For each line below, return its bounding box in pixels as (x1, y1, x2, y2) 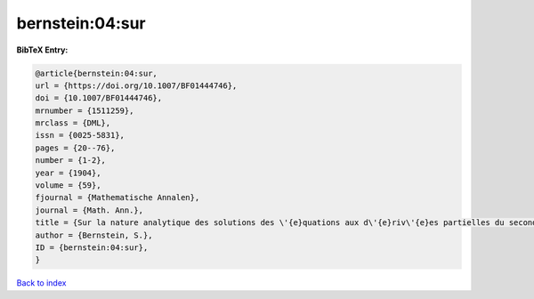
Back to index (16, 278, 67, 288)
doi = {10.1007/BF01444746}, (35, 93, 163, 103)
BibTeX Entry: (16, 44, 69, 55)
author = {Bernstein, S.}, (35, 230, 153, 240)
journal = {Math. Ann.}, (35, 205, 144, 215)
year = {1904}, (35, 167, 101, 178)
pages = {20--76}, (35, 142, 116, 153)
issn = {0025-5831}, (35, 130, 125, 141)
